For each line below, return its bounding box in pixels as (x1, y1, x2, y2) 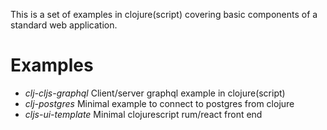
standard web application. (10, 19, 118, 31)
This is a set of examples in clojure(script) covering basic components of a (10, 9, 318, 20)
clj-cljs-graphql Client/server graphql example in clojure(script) (24, 87, 286, 99)
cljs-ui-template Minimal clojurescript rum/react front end (24, 108, 263, 120)
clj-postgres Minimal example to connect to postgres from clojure (24, 97, 295, 109)
